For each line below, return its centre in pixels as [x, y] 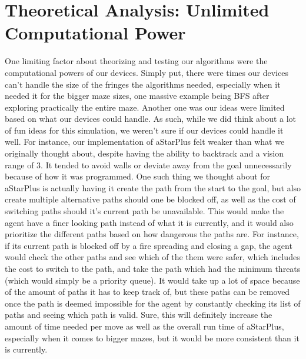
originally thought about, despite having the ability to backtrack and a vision [144, 153]
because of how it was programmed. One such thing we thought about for [138, 176]
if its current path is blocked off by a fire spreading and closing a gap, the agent [149, 245]
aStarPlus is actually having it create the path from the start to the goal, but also [153, 187]
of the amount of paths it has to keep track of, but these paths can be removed [147, 292]
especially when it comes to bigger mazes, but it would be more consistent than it [152, 338]
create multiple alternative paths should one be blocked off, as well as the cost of [150, 199]
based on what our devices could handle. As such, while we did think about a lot [151, 119]
